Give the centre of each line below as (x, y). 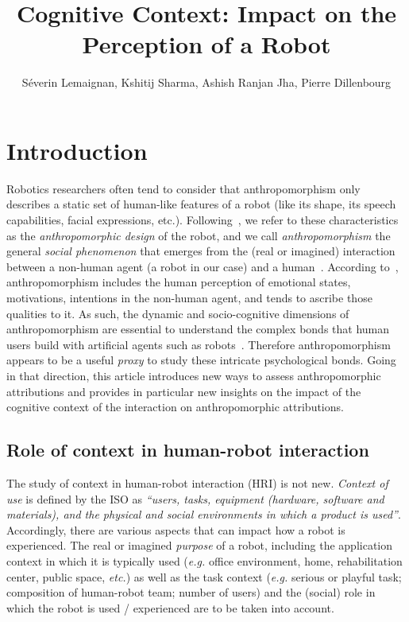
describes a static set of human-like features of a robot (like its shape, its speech (201, 204)
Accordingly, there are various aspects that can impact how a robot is (176, 529)
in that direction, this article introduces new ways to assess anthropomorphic (194, 375)
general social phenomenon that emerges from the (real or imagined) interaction (201, 251)
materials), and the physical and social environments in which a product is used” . (204, 514)
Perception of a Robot (206, 44)
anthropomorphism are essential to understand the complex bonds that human (198, 329)
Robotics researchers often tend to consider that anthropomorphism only (183, 188)
